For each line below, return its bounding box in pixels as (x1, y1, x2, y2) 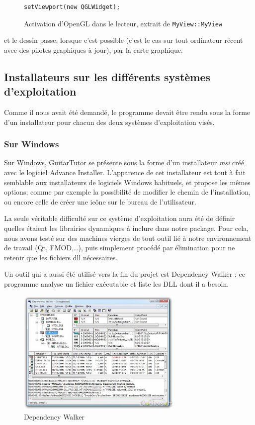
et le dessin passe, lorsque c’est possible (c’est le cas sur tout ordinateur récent (4, 35, 243, 45)
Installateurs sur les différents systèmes (4, 69, 211, 84)
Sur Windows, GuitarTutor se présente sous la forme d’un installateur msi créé (4, 157, 245, 168)
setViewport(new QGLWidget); (24, 3, 120, 10)
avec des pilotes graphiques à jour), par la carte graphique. (4, 44, 183, 55)
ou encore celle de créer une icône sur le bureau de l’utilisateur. (4, 196, 196, 207)
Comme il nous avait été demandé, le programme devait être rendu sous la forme (4, 107, 251, 117)
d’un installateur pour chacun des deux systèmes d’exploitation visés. (4, 116, 215, 127)
